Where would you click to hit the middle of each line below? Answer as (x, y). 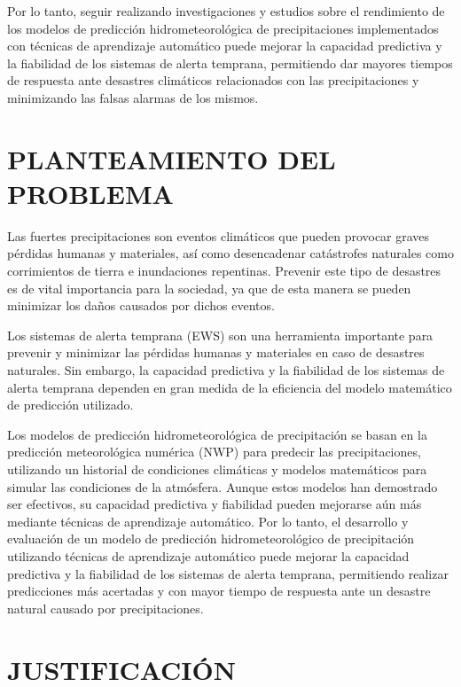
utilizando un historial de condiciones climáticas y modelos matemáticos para (217, 469)
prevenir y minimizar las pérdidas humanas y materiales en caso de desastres (216, 352)
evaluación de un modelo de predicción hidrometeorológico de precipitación (211, 539)
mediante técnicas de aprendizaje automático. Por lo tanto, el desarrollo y (208, 521)
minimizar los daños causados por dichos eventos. (141, 305)
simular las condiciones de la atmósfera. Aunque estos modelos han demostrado (223, 486)
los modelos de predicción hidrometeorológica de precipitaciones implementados (223, 28)
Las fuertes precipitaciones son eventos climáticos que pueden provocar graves (219, 235)
